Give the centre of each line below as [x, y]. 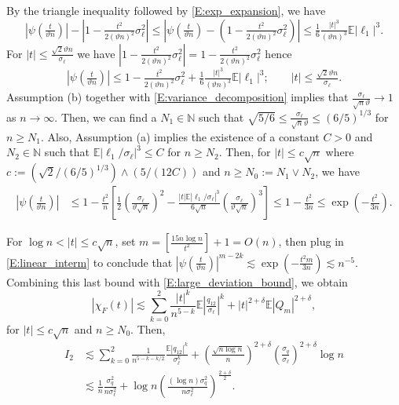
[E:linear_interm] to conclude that [90, 262]
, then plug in [311, 241]
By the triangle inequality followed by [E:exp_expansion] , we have [166, 10]
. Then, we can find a [106, 117]
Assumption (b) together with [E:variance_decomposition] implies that [178, 97]
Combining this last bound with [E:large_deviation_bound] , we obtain [177, 281]
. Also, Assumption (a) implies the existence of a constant [180, 136]
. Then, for [245, 152]
